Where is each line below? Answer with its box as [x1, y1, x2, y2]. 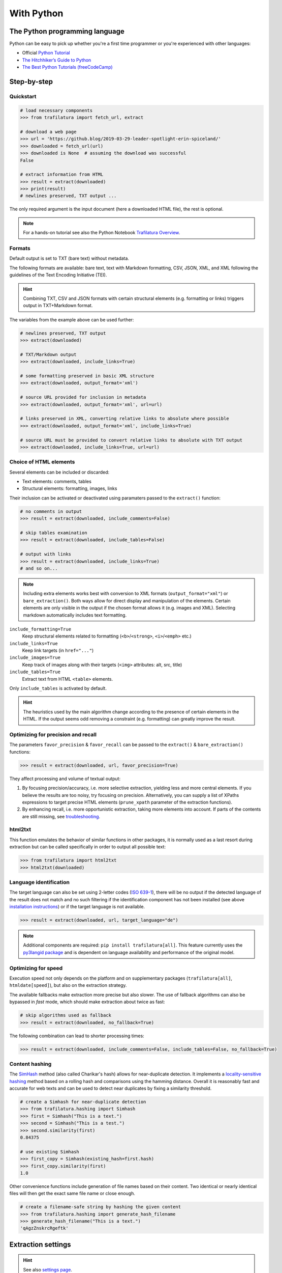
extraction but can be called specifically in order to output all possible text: [9, 844, 166, 850]
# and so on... [20, 565, 58, 571]
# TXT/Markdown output [20, 351, 77, 357]
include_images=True [9, 655, 61, 660]
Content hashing [9, 1060, 52, 1067]
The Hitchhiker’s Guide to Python [22, 57, 91, 63]
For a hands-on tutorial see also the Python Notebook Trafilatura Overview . [23, 230, 180, 236]
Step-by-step [9, 77, 53, 86]
